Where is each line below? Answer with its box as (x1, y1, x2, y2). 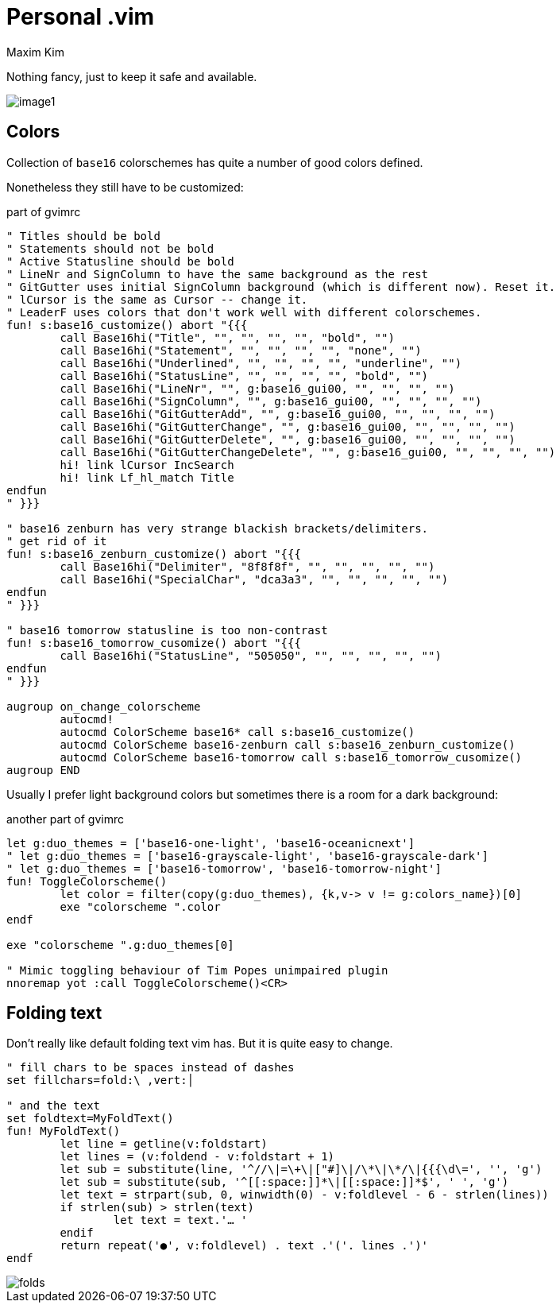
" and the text (6, 1099, 101, 1113)
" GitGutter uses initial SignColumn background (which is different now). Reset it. (6, 280, 556, 293)
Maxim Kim (6, 45, 65, 59)
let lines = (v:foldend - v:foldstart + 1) (60, 1150, 335, 1164)
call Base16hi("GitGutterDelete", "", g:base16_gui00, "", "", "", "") (60, 432, 516, 446)
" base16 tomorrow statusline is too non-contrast (6, 623, 328, 637)
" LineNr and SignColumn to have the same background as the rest (6, 267, 429, 281)
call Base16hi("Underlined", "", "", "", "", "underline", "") (60, 356, 462, 370)
